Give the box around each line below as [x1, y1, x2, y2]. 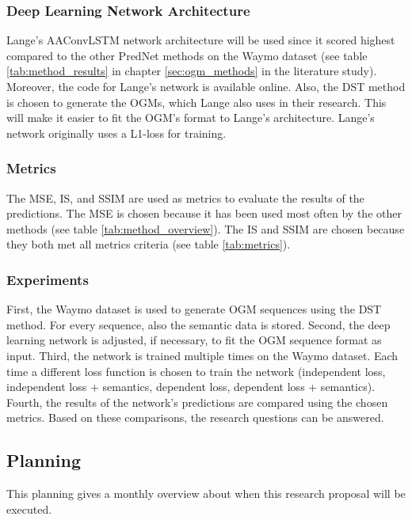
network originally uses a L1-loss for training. [6, 124, 227, 141]
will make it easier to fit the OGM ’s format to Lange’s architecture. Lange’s [6, 109, 375, 126]
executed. [6, 500, 52, 517]
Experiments [6, 269, 89, 289]
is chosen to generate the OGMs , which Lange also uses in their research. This [6, 93, 387, 110]
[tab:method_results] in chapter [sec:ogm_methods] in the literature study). [6, 63, 377, 79]
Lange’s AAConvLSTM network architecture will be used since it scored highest [6, 32, 395, 48]
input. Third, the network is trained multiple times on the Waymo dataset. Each [6, 347, 399, 363]
